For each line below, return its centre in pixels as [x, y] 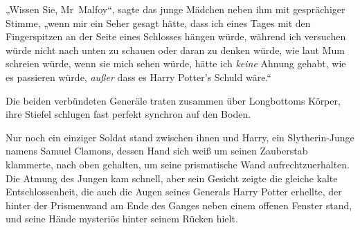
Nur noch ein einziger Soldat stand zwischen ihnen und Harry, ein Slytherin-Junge [180, 137]
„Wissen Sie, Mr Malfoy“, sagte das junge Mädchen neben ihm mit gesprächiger [175, 9]
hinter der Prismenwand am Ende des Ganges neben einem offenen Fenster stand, [179, 205]
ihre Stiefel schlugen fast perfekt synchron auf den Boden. [128, 114]
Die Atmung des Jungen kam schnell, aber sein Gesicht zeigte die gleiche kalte [172, 178]
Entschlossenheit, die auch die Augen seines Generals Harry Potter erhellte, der [174, 192]
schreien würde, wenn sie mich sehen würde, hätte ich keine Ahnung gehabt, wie [176, 63]
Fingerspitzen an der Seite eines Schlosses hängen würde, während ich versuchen [176, 36]
